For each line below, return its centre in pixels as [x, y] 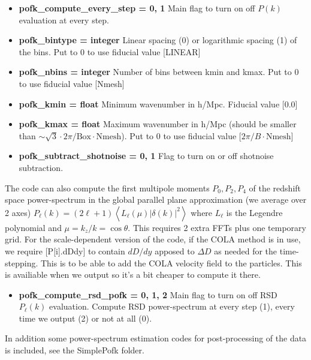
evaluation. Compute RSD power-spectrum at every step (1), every [172, 306]
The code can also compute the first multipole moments [107, 187]
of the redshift [275, 187]
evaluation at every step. [64, 19]
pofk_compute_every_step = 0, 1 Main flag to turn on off [137, 8]
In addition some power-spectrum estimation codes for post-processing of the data [156, 338]
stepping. [22, 262]
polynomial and [33, 227]
